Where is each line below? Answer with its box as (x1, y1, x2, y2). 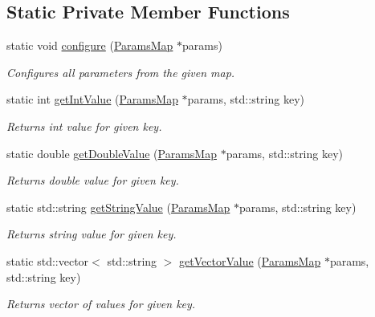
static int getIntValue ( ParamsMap (6, 91, 178, 108)
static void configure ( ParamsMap (6, 37, 173, 54)
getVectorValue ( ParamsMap (179, 252, 321, 269)
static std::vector (6, 252, 89, 269)
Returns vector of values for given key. (6, 295, 196, 312)
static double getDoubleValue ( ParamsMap (6, 144, 217, 161)
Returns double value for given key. (6, 172, 179, 189)
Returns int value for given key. (6, 117, 162, 134)
